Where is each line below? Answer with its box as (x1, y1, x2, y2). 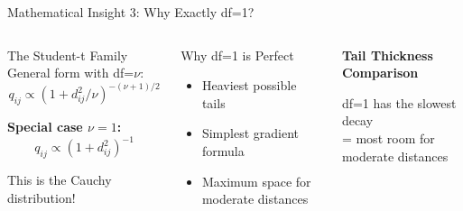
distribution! (7, 188, 76, 206)
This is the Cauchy (7, 170, 112, 188)
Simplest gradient (201, 124, 299, 142)
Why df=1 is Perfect (181, 45, 294, 64)
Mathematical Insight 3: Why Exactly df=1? (7, 3, 255, 21)
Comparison (341, 63, 419, 82)
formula (201, 141, 245, 160)
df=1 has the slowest (341, 93, 457, 112)
